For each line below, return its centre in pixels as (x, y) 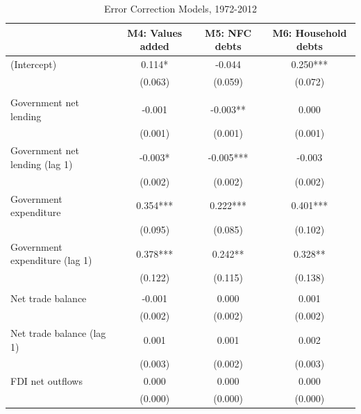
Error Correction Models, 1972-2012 (180, 8)
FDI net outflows (47, 381)
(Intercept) (34, 64)
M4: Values (155, 32)
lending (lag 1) (42, 164)
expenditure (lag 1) (51, 260)
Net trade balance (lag (58, 333)
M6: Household (310, 32)
